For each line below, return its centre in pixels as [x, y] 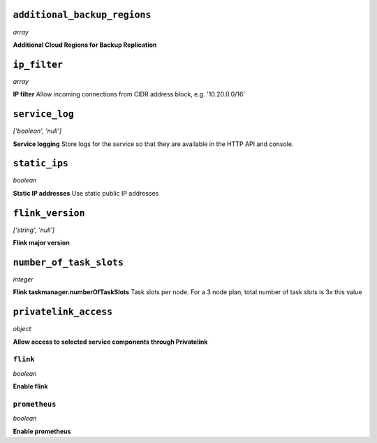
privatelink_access [63, 312]
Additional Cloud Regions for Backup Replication [85, 45]
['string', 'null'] [34, 230]
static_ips [41, 164]
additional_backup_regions [82, 15]
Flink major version [41, 243]
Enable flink [30, 386]
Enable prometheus [42, 431]
